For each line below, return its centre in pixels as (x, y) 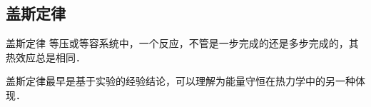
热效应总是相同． (46, 57)
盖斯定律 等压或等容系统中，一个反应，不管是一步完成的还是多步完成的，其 (182, 43)
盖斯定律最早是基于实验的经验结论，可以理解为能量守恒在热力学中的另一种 (181, 81)
